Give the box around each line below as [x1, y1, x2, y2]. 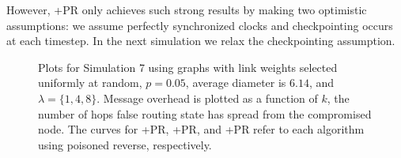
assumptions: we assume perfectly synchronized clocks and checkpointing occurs [6, 17, 393, 33]
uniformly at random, [38, 74, 142, 91]
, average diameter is [185, 74, 286, 91]
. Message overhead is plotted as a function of [96, 89, 318, 106]
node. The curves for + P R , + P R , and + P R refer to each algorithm [38, 121, 365, 137]
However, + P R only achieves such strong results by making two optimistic [6, 2, 367, 17]
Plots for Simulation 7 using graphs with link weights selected [38, 58, 338, 75]
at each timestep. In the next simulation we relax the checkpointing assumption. [6, 32, 395, 49]
